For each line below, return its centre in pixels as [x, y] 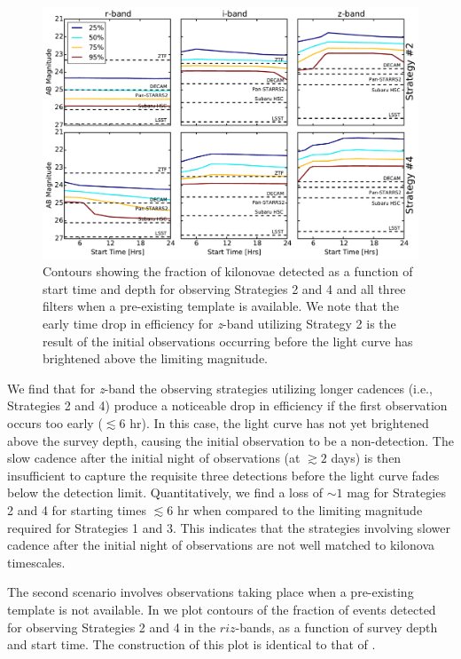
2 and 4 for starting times [77, 509]
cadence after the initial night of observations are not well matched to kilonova [221, 545]
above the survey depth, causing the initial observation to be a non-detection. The [230, 440]
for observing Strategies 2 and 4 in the [112, 627]
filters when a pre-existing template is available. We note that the [221, 306]
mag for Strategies [396, 492]
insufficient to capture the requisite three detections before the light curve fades [223, 475]
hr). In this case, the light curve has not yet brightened [279, 422]
